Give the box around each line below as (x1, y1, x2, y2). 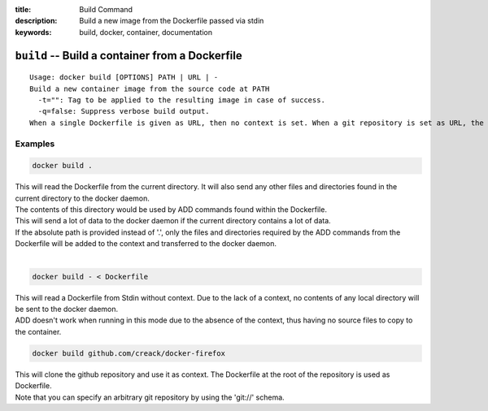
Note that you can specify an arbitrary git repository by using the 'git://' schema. (15, 392, 285, 402)
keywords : (15, 27, 52, 37)
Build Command (79, 5, 133, 14)
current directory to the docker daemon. (15, 193, 150, 203)
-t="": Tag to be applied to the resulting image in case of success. (37, 95, 325, 105)
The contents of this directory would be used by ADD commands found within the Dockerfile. (15, 205, 327, 214)
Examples (15, 138, 55, 149)
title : (15, 5, 32, 14)
